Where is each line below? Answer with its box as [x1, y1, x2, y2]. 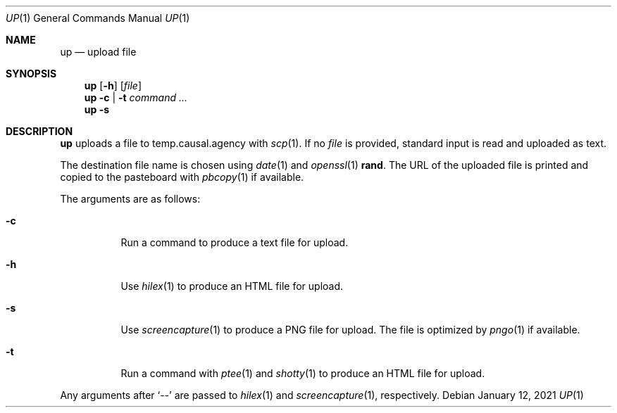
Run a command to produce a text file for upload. [120, 236, 349, 248]
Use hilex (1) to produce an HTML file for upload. [120, 280, 344, 292]
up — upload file [60, 46, 137, 58]
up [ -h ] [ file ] [84, 80, 142, 91]
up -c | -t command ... [84, 91, 188, 103]
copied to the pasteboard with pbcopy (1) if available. [60, 171, 304, 183]
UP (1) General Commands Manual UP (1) [6, 12, 190, 24]
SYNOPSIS [6, 68, 57, 80]
